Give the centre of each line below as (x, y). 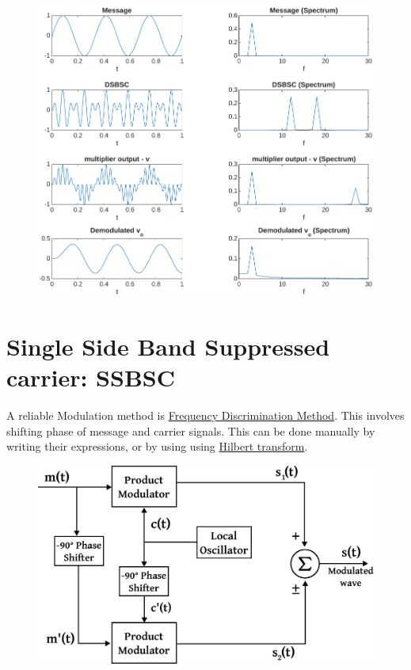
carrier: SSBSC (91, 377)
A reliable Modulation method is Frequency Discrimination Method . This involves (205, 415)
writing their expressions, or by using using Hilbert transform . (157, 446)
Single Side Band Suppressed (168, 346)
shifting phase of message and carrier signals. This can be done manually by (191, 430)
